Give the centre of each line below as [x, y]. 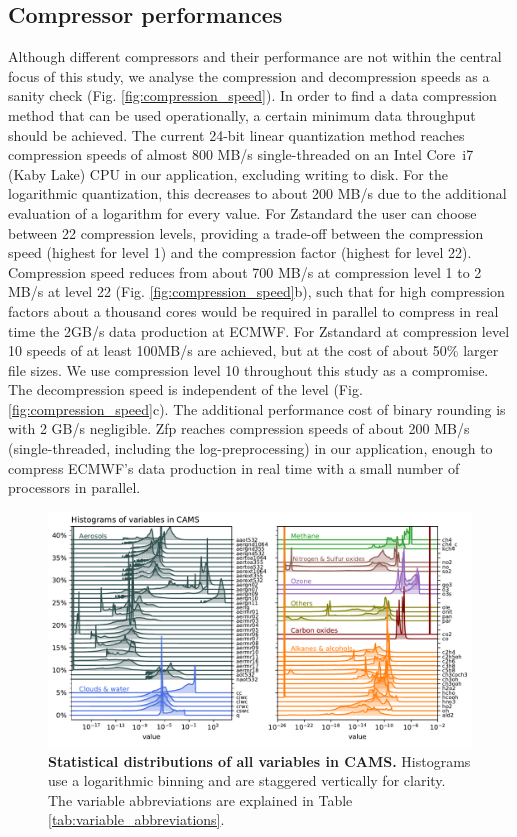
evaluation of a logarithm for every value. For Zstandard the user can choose [242, 212]
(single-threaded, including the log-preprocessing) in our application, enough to [250, 448]
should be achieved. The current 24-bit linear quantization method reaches [236, 134]
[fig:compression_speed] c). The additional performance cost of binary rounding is [257, 408]
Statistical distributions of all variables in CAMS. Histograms [259, 760]
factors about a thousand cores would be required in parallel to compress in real [253, 310]
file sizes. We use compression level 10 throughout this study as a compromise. [248, 369]
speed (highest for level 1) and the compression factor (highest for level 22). [240, 252]
